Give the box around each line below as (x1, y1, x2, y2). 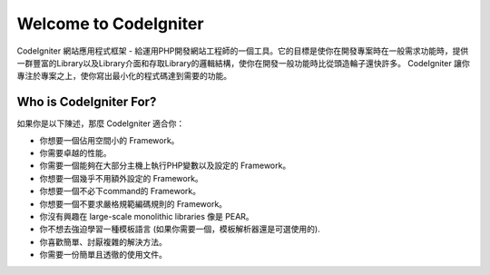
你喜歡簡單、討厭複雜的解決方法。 (39, 236, 167, 247)
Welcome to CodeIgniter (16, 14, 204, 34)
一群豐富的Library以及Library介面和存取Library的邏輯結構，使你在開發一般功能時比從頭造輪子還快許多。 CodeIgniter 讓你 (16, 57, 471, 68)
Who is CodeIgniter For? (16, 94, 157, 110)
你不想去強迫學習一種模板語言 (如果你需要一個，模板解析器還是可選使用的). (39, 223, 321, 235)
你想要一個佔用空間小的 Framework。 (39, 134, 180, 145)
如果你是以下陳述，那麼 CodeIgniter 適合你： (16, 118, 185, 129)
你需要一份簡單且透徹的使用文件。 (39, 250, 167, 260)
